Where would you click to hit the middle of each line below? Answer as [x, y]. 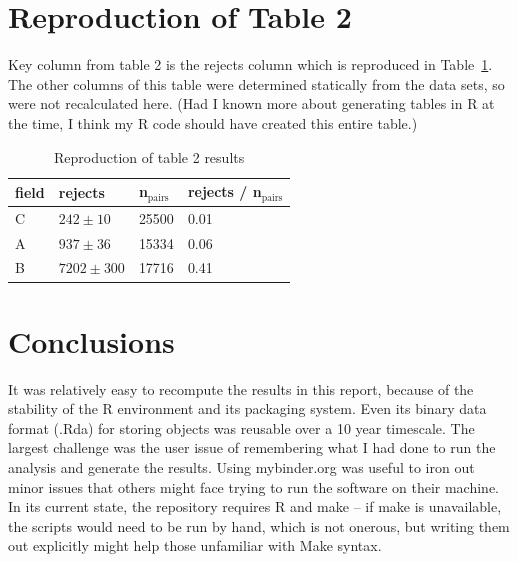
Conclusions [91, 340]
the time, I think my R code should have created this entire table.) [213, 122]
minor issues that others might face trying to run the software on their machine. [253, 486]
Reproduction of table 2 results [149, 156]
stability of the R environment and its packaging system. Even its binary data [247, 408]
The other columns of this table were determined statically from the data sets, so [256, 83]
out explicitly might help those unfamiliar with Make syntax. [195, 545]
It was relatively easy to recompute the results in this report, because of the [241, 388]
